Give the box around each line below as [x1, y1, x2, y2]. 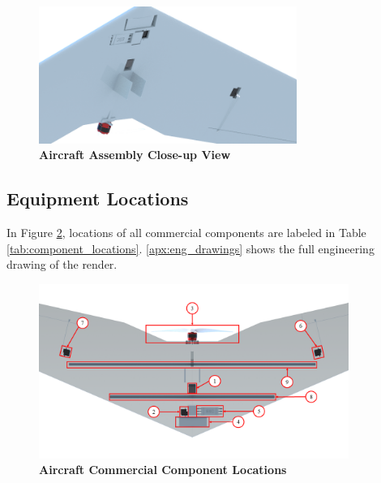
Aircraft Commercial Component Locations [39, 461, 287, 478]
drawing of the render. [6, 256, 118, 273]
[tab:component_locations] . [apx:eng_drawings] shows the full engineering [6, 239, 375, 257]
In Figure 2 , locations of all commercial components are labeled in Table [6, 224, 366, 241]
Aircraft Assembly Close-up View [39, 146, 231, 163]
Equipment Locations [6, 186, 189, 211]
